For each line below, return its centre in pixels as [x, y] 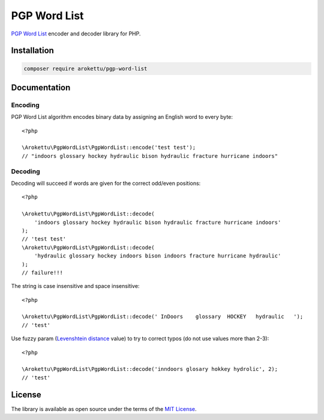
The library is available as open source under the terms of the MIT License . [104, 409]
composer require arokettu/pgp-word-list [85, 68]
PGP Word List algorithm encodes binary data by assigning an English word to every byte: [122, 117]
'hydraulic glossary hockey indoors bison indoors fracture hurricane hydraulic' [157, 256]
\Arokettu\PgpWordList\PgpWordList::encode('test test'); [109, 148]
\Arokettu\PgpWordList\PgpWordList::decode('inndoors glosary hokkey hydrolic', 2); [150, 369]
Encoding [25, 105]
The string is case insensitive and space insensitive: [75, 286]
